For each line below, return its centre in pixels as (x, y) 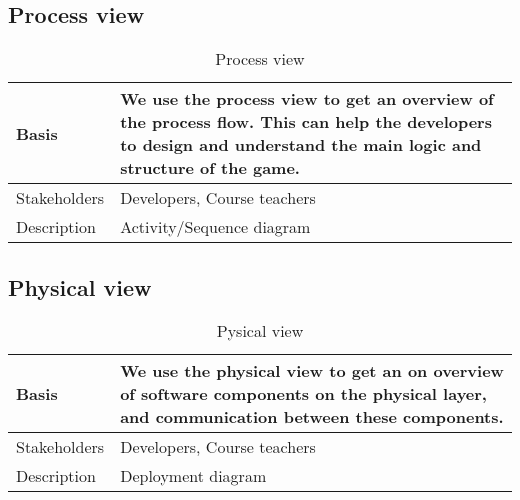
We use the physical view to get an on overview (312, 371)
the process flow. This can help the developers (306, 122)
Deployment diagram (193, 476)
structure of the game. (210, 168)
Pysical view (260, 331)
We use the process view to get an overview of (307, 99)
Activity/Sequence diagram (215, 227)
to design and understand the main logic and (301, 145)
